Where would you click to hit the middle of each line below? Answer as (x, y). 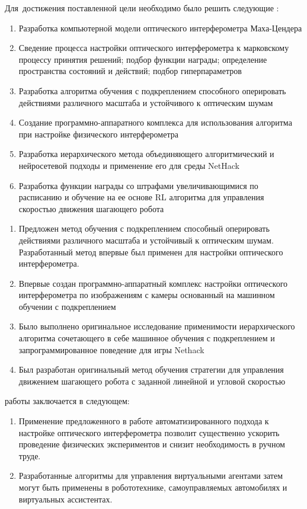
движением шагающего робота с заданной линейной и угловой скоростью (152, 381)
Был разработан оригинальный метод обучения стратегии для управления (151, 369)
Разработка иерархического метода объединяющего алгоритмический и (146, 154)
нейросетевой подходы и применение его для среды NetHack (129, 165)
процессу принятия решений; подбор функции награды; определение (143, 59)
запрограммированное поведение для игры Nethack (111, 349)
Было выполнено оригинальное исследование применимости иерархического (157, 326)
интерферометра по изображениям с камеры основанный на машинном (147, 295)
